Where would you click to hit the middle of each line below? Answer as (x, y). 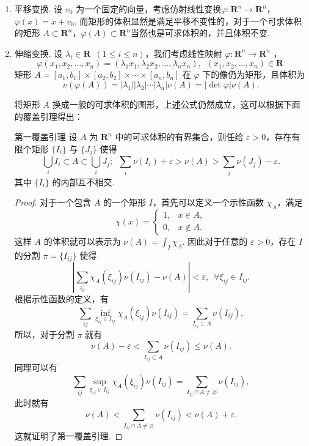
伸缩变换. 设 (38, 53)
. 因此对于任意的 (215, 241)
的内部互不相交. (83, 181)
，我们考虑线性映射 (184, 53)
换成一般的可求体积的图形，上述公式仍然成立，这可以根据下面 (176, 104)
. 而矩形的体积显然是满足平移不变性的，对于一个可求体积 (188, 20)
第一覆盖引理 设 (46, 137)
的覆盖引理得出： (49, 116)
